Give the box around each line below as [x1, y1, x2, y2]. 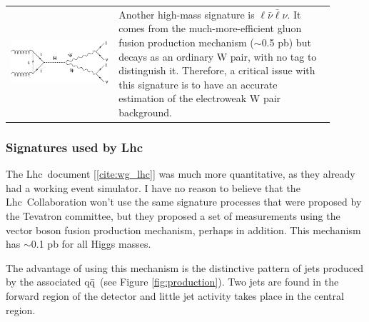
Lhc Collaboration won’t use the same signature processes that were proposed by [6, 194, 362, 209]
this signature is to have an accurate [118, 76, 278, 91]
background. [118, 104, 172, 119]
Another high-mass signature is [118, 6, 255, 21]
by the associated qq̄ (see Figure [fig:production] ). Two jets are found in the [6, 274, 339, 289]
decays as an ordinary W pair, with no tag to [118, 49, 317, 64]
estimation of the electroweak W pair [118, 91, 281, 106]
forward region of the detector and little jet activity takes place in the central [6, 288, 344, 303]
